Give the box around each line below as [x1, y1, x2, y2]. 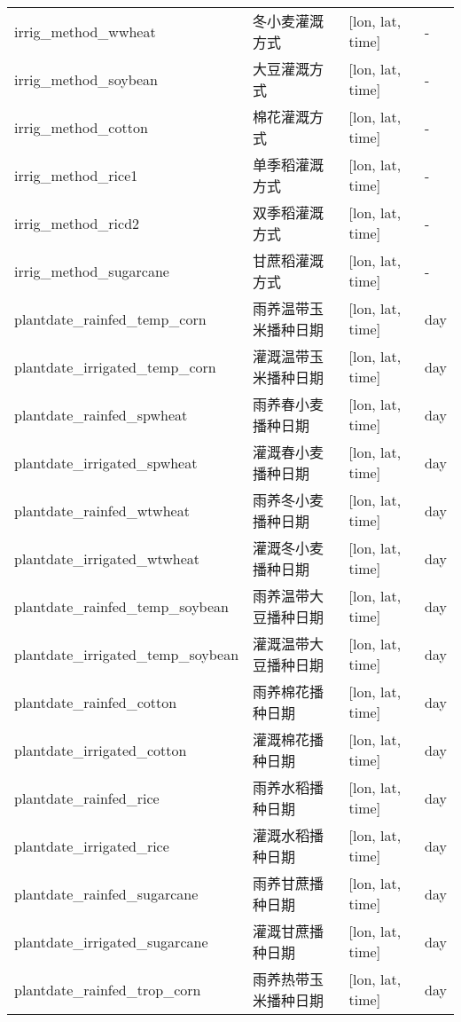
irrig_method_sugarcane [14, 260, 169, 281]
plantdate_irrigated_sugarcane [14, 931, 208, 952]
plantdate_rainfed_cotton [14, 691, 177, 712]
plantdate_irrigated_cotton [14, 739, 187, 760]
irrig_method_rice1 [14, 164, 138, 185]
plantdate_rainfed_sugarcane [14, 883, 199, 904]
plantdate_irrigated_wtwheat [14, 547, 200, 569]
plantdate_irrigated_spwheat [14, 452, 198, 473]
